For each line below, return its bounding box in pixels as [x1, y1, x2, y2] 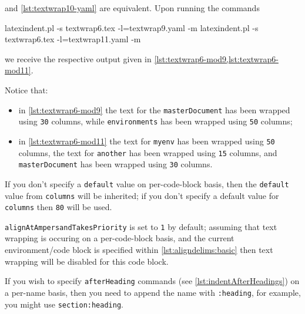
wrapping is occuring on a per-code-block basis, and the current [5, 232, 234, 244]
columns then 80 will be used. [5, 201, 112, 213]
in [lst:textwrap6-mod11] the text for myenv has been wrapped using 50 [18, 134, 275, 147]
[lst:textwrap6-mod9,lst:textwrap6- [154, 52, 279, 65]
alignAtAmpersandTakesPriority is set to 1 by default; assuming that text [5, 220, 277, 232]
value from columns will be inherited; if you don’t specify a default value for [5, 189, 279, 201]
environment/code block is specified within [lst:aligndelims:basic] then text [5, 244, 273, 256]
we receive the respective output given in [5, 52, 152, 65]
